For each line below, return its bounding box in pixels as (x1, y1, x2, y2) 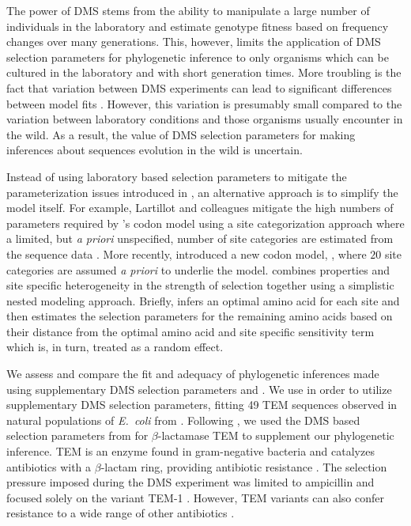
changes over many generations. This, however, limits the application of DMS (6, 33, 381, 50)
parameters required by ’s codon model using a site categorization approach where (6, 214, 405, 231)
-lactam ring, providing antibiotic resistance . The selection (100, 458, 387, 475)
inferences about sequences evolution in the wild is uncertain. (6, 142, 303, 158)
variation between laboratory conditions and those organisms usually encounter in (6, 111, 403, 127)
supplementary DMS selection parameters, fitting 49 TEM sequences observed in (6, 396, 398, 413)
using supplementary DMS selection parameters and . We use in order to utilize (6, 380, 392, 397)
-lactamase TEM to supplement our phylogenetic (157, 427, 394, 444)
